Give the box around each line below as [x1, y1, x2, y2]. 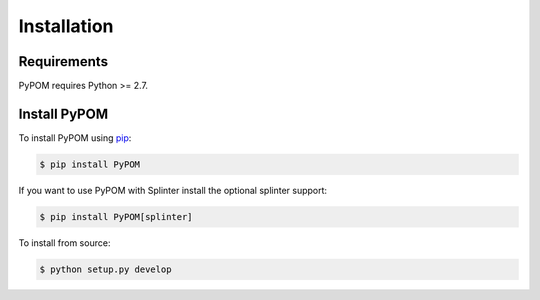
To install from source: [18, 236, 111, 249]
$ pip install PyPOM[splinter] [39, 211, 194, 222]
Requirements [18, 53, 109, 70]
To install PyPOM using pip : [18, 131, 132, 144]
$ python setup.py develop [39, 263, 172, 275]
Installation [18, 15, 114, 37]
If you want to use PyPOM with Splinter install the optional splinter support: [18, 184, 328, 196]
